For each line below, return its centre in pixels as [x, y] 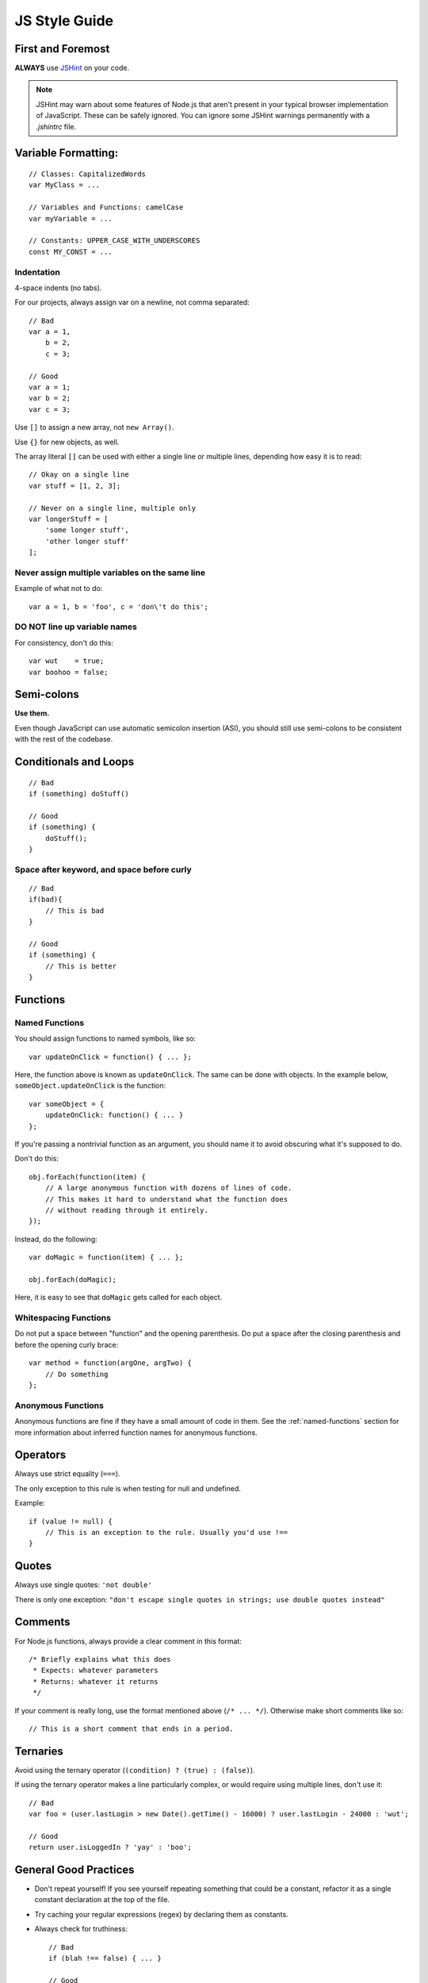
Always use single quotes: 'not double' [83, 1585]
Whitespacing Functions [63, 1318]
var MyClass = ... [65, 185]
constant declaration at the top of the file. [102, 1900]
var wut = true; [67, 661]
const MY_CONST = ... [71, 251]
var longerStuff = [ [69, 519]
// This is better [81, 966]
